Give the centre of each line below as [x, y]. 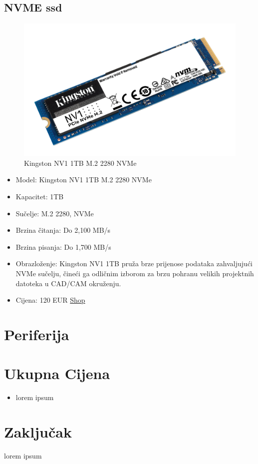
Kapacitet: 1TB [40, 196]
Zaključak [38, 432]
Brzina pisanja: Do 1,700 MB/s [63, 246]
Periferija [37, 334]
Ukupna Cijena [57, 373]
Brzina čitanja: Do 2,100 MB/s [63, 230]
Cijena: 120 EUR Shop [50, 300]
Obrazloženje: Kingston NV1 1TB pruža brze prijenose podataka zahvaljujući [134, 263]
